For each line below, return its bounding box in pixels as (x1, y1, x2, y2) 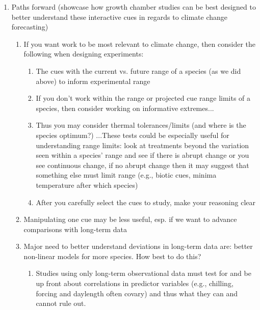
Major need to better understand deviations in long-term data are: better (23, 241, 253, 251)
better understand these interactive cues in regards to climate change (11, 11, 227, 22)
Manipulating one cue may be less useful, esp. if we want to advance (23, 214, 237, 224)
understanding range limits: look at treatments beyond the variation (36, 139, 249, 150)
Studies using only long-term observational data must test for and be (36, 268, 251, 278)
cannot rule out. (36, 298, 86, 308)
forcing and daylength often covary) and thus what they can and (36, 288, 238, 298)
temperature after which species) (36, 179, 138, 190)
